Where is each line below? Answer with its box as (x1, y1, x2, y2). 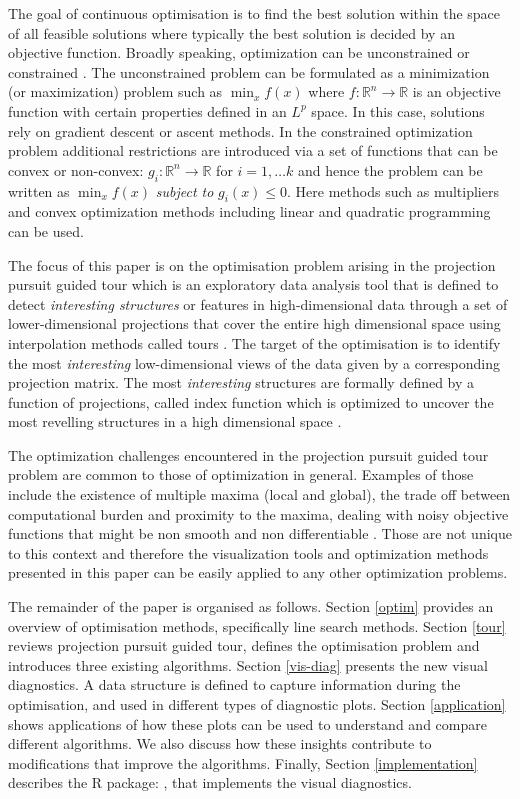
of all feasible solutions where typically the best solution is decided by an (8, 22, 455, 43)
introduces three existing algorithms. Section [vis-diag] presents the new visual (8, 654, 488, 675)
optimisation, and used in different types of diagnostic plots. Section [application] (8, 694, 506, 714)
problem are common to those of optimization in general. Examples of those (8, 464, 474, 485)
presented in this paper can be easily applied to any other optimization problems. (8, 562, 508, 583)
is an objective (412, 81, 501, 102)
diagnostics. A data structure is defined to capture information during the (8, 674, 461, 695)
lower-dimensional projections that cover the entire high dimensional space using (8, 313, 501, 334)
